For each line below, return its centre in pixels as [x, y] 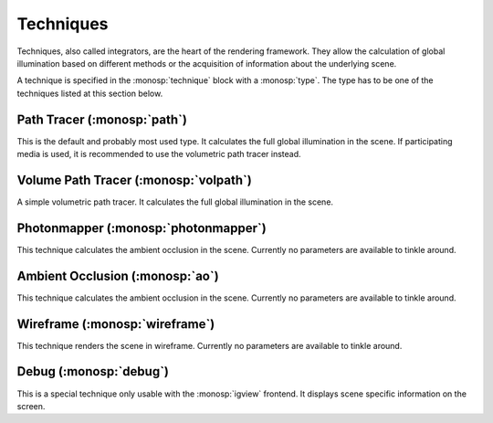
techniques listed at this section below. [90, 93]
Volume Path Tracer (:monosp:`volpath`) [135, 180]
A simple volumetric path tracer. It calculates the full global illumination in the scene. [175, 202]
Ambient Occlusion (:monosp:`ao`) [118, 275]
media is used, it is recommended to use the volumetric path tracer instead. [159, 154]
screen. [31, 406]
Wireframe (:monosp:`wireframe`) [116, 324]
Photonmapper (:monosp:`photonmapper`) [142, 228]
